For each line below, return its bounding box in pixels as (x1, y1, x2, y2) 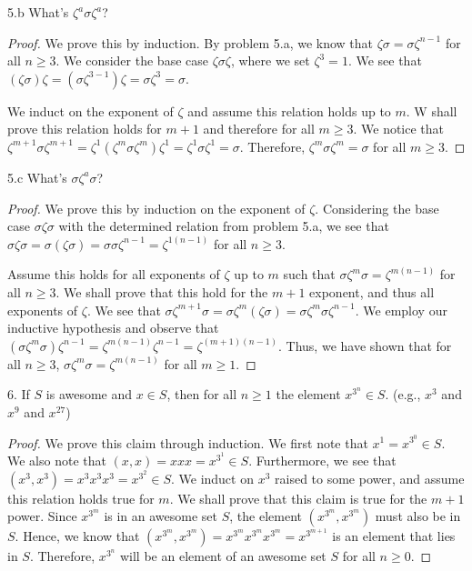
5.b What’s (7, 3, 69, 21)
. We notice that (353, 119, 445, 138)
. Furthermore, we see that (248, 451, 397, 470)
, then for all (166, 385, 237, 404)
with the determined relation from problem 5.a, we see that (58, 216, 389, 235)
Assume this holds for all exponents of (7, 265, 220, 284)
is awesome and (45, 385, 133, 404)
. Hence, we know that (15, 526, 140, 546)
